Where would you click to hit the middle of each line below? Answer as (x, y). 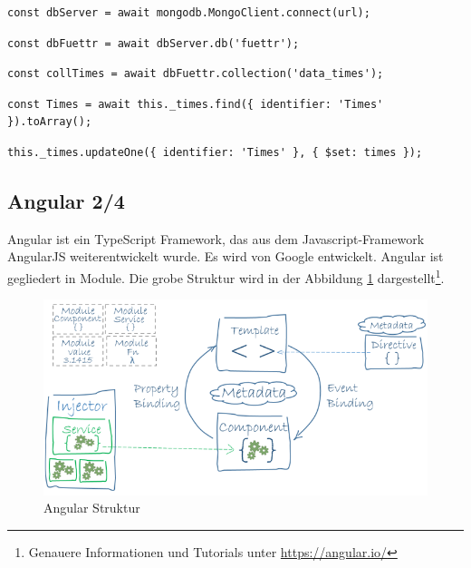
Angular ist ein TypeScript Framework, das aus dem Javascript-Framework (216, 238)
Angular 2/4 (66, 200)
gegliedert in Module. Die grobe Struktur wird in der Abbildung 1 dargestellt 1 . (226, 276)
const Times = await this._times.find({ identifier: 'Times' (196, 104)
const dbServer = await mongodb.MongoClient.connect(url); (189, 13)
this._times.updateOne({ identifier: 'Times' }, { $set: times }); (215, 152)
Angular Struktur (92, 508)
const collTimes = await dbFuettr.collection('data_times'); (196, 74)
